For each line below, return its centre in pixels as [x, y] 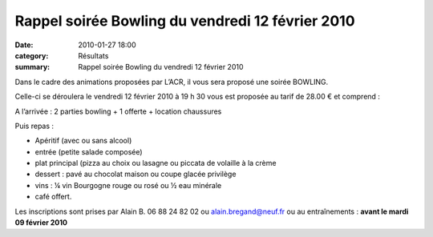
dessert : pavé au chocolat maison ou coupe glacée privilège [136, 174]
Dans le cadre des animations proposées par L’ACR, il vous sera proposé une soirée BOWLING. [172, 82]
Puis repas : [34, 126]
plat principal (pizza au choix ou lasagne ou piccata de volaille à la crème [156, 163]
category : [32, 55]
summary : [32, 67]
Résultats [93, 55]
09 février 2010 [41, 223]
